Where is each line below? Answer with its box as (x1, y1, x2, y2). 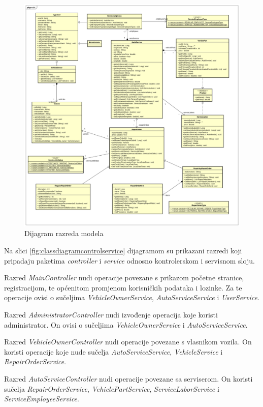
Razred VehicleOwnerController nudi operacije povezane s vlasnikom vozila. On (4, 336, 252, 347)
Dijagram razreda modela (24, 228, 104, 239)
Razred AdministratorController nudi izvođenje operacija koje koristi (4, 309, 218, 319)
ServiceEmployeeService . (4, 393, 79, 404)
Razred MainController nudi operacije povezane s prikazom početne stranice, (4, 272, 244, 283)
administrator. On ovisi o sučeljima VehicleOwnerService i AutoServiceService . (4, 319, 248, 330)
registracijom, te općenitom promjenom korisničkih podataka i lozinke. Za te (4, 282, 242, 293)
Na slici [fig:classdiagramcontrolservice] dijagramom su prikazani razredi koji (4, 245, 242, 255)
